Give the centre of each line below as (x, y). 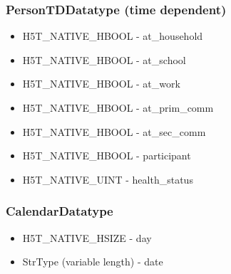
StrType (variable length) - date (93, 262)
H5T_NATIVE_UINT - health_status (108, 179)
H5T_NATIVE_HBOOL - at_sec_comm (114, 131)
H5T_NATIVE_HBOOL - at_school (104, 59)
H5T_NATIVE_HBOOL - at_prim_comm (118, 107)
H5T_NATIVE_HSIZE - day (87, 237)
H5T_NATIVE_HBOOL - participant (107, 156)
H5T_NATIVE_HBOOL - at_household (113, 36)
